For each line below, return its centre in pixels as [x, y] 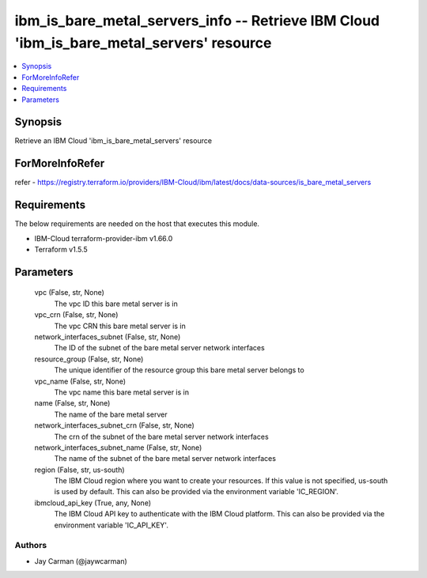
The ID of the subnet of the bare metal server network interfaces [159, 348]
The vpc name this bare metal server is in [122, 392]
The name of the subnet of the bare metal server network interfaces [165, 459]
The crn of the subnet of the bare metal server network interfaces [161, 436]
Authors [31, 546]
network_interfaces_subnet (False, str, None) [108, 337]
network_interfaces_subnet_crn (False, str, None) [115, 425]
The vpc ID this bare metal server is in [116, 304]
